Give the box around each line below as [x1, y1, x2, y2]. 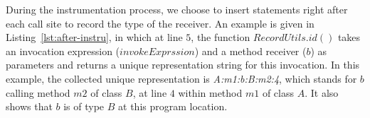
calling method [6, 85, 70, 100]
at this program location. [118, 99, 228, 114]
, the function [191, 30, 250, 45]
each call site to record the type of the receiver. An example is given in [6, 16, 314, 30]
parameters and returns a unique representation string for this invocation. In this [6, 57, 360, 72]
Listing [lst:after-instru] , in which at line [6, 30, 183, 45]
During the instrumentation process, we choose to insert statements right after [6, 2, 348, 16]
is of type [63, 99, 105, 114]
